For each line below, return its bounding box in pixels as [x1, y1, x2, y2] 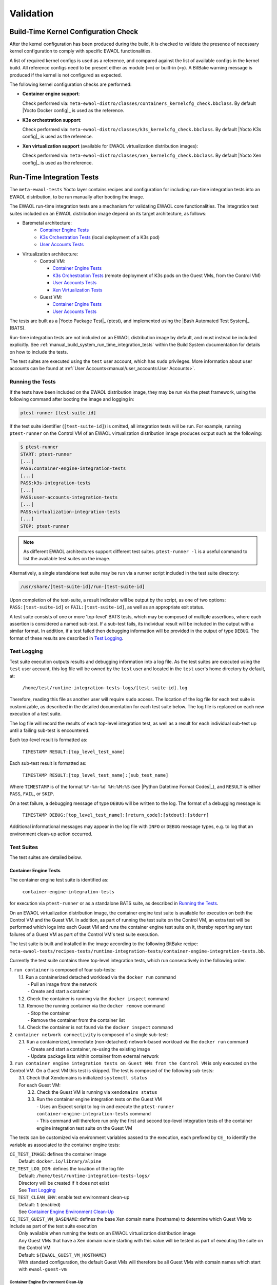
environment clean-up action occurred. [9, 831, 92, 837]
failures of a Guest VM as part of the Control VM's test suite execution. [9, 931, 159, 938]
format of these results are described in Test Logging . [9, 635, 124, 641]
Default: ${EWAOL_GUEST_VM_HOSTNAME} [18, 1252, 107, 1258]
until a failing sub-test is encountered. [9, 727, 90, 733]
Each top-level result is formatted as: [9, 737, 88, 743]
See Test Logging [18, 1187, 56, 1193]
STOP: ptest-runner [20, 523, 69, 529]
